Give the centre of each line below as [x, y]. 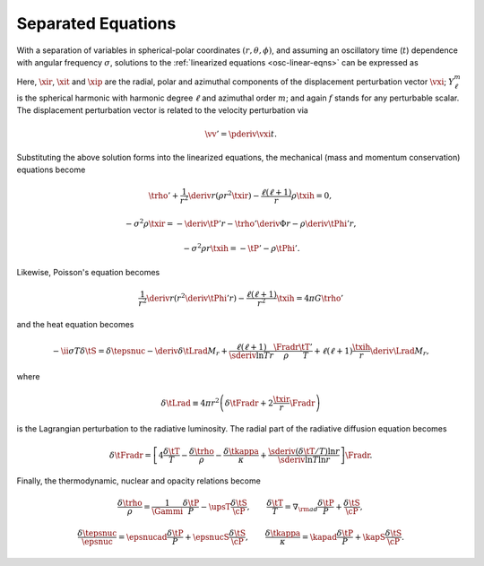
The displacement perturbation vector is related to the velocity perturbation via [162, 110]
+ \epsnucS [207, 537]
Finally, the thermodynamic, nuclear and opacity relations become [139, 481]
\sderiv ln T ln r [304, 459]
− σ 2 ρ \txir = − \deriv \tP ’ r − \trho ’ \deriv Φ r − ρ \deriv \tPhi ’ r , [241, 223]
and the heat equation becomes [75, 325]
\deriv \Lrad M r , [400, 352]
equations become [51, 170]
